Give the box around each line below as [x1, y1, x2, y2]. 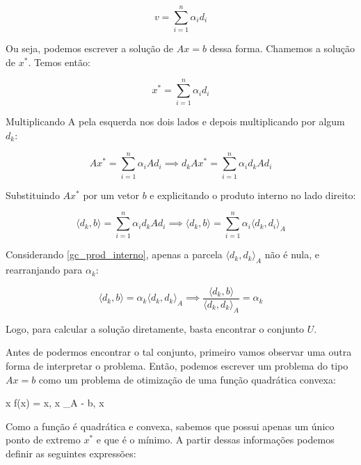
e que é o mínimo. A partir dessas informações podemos [96, 432, 335, 447]
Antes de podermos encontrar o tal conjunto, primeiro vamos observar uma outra [6, 345, 352, 359]
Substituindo [6, 187, 60, 202]
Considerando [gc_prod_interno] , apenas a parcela [6, 247, 223, 262]
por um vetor [83, 187, 140, 202]
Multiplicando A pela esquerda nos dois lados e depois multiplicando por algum [6, 114, 345, 129]
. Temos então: [28, 54, 90, 69]
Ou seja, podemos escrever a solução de [6, 41, 174, 56]
